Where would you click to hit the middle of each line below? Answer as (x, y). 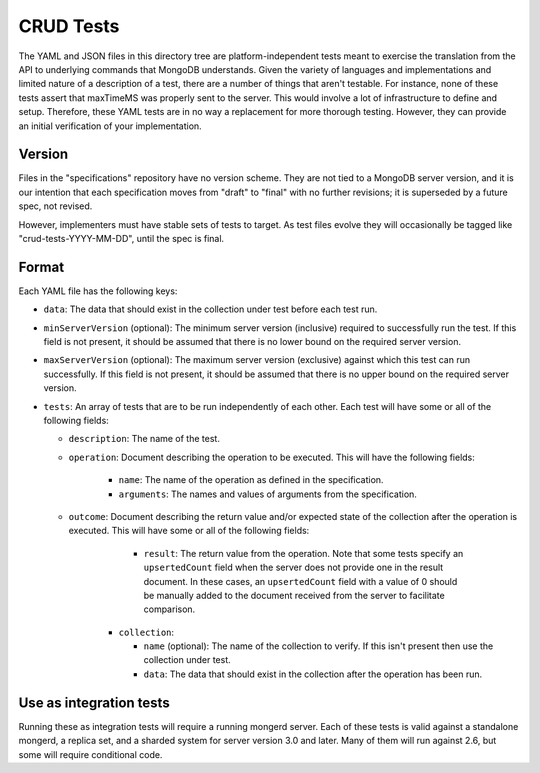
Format (41, 266)
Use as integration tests (94, 702)
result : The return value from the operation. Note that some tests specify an (303, 553)
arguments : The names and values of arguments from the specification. (267, 494)
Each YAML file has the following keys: (98, 291)
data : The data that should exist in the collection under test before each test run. (210, 309)
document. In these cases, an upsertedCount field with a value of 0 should (300, 581)
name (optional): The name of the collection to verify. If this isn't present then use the (318, 646)
